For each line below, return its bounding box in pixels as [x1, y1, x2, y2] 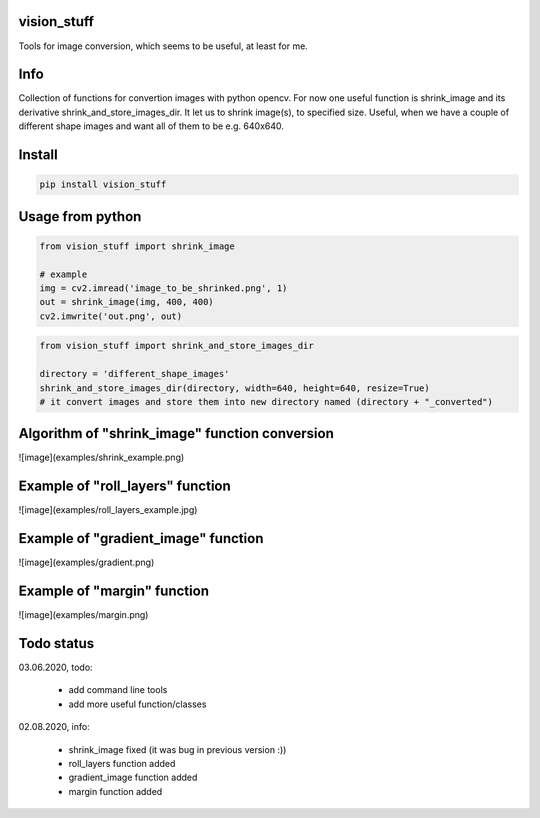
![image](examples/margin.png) [18, 609, 149, 621]
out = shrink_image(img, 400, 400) [39, 296, 214, 308]
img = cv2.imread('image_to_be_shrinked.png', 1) [39, 282, 288, 294]
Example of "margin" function [18, 583, 210, 600]
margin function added [68, 785, 163, 797]
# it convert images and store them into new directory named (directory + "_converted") [39, 396, 494, 407]
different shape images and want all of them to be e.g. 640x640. [18, 120, 285, 132]
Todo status [18, 635, 95, 652]
